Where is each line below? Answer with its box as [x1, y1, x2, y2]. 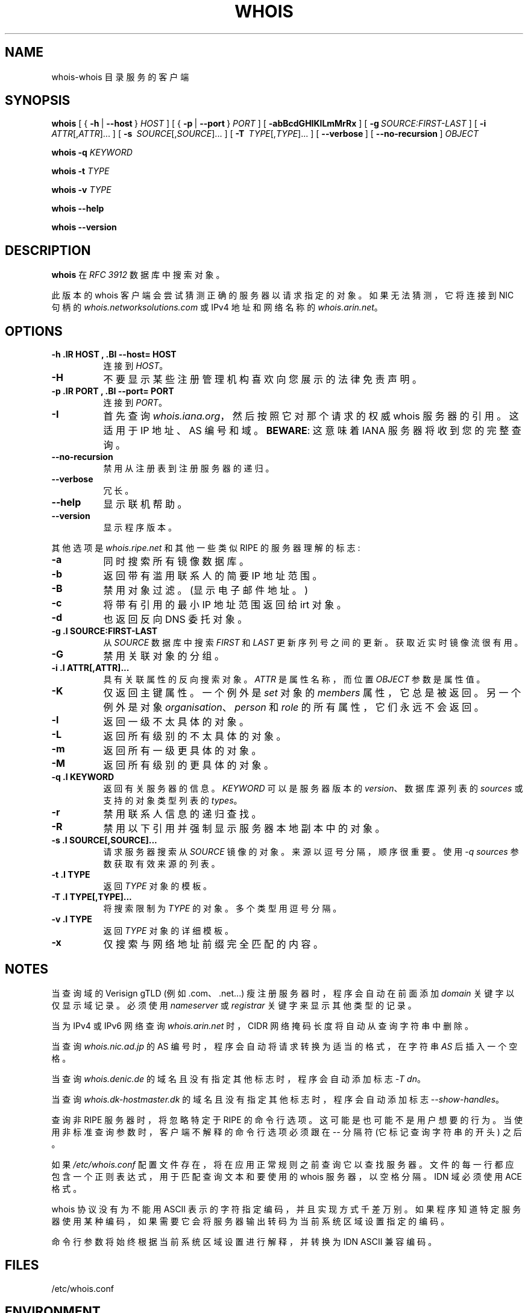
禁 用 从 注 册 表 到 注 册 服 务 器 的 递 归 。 [103, 463, 274, 474]
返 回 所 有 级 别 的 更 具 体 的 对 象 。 [103, 759, 274, 772]
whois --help [51, 203, 104, 214]
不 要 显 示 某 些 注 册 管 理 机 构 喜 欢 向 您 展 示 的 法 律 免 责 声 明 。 [103, 373, 422, 386]
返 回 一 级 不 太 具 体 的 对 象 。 [103, 716, 249, 728]
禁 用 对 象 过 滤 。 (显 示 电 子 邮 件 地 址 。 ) [103, 584, 309, 597]
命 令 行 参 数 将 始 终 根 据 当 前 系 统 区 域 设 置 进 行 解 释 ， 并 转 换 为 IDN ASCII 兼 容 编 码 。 [51, 1236, 437, 1247]
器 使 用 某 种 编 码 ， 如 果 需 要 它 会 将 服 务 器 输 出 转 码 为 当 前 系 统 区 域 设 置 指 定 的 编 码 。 [51, 1215, 450, 1226]
